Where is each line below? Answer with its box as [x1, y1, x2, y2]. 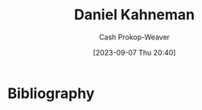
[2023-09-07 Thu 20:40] [93, 47, 176, 57]
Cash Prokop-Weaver [98, 32, 171, 42]
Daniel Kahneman [74, 6, 195, 24]
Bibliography [7, 84, 95, 102]
